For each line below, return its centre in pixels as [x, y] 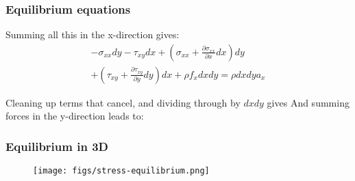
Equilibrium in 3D [57, 146]
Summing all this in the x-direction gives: [93, 34]
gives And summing [308, 102]
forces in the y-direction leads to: [75, 116]
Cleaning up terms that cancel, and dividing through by [123, 102]
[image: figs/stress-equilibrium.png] [121, 171]
